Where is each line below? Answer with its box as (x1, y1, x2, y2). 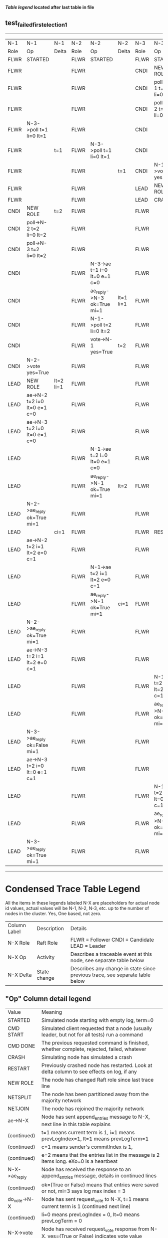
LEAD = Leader (70, 942, 106, 949)
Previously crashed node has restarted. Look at (41, 1062, 152, 1069)
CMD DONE (7, 1042, 35, 1049)
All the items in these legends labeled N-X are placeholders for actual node (5, 900, 160, 906)
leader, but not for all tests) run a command (41, 1031, 143, 1038)
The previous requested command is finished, (41, 1039, 149, 1046)
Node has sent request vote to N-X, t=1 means (41, 1195, 149, 1203)
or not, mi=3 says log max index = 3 (41, 1187, 126, 1194)
